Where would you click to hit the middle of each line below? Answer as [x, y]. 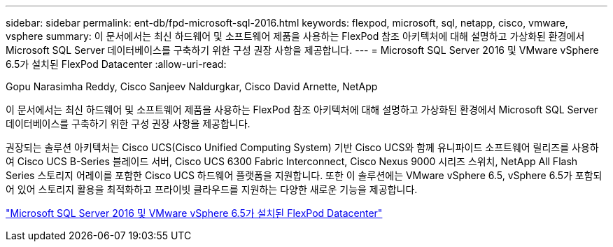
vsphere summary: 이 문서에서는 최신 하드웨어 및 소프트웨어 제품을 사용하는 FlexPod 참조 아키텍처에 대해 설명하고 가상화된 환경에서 [295, 36]
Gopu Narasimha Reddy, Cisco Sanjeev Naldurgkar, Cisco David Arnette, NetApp [192, 86]
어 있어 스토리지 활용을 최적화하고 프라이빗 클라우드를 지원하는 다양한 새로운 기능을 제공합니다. [212, 189]
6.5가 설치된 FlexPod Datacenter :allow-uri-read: [116, 64]
